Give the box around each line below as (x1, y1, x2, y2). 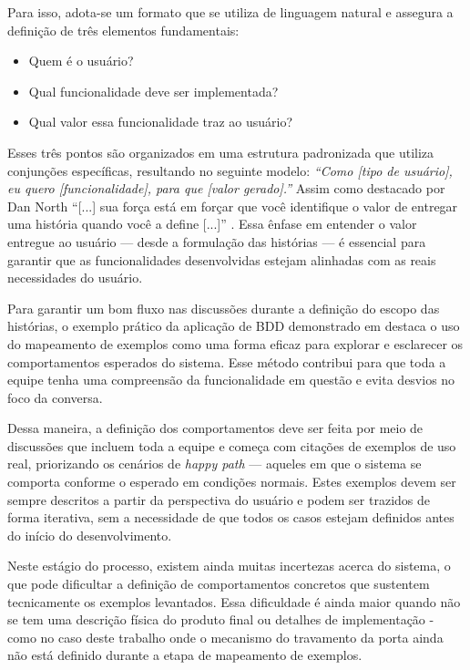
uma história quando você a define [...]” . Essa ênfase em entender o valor (7, 214, 417, 233)
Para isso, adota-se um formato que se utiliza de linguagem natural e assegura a (7, 3, 454, 21)
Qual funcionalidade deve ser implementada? (28, 81, 279, 100)
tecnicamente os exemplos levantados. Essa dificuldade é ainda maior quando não (7, 592, 461, 611)
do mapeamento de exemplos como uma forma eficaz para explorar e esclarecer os (7, 334, 464, 353)
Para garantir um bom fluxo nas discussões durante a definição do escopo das (7, 298, 440, 317)
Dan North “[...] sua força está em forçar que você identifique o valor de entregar (7, 196, 458, 215)
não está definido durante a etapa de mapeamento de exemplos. (7, 645, 363, 665)
